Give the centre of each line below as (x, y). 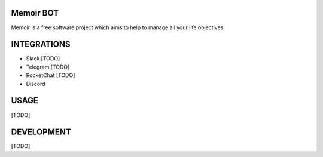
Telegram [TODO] (48, 67)
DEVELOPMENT (41, 132)
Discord (36, 84)
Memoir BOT (35, 13)
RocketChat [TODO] (51, 75)
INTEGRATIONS (41, 44)
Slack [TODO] (43, 59)
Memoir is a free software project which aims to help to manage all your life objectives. (118, 27)
